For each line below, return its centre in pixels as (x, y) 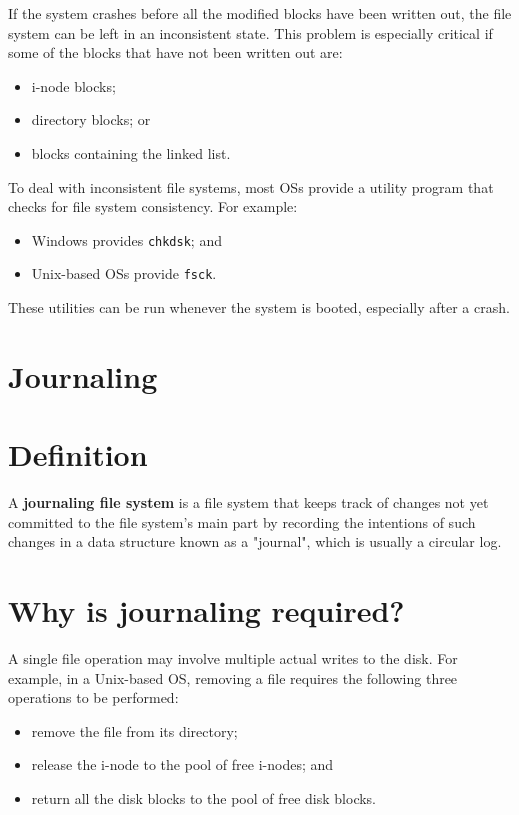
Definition (78, 454)
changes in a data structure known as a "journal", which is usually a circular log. (255, 541)
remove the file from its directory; (134, 730)
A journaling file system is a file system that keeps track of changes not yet (248, 502)
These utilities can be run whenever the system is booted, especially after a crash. (259, 307)
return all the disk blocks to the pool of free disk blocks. (204, 798)
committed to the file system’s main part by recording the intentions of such (242, 521)
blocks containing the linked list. (131, 152)
